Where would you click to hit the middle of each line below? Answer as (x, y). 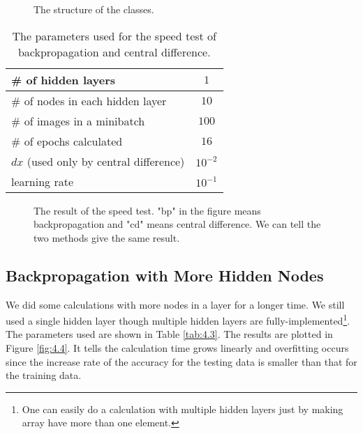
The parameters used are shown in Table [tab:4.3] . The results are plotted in (169, 334)
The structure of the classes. (94, 9)
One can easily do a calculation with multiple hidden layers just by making (183, 409)
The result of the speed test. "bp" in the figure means (147, 210)
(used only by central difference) (106, 161)
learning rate (42, 181)
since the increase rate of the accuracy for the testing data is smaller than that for (181, 361)
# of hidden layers (63, 79)
